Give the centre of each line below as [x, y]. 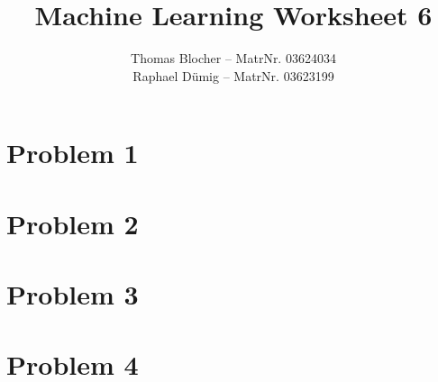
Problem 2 [73, 223]
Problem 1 [73, 153]
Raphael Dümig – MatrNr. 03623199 [233, 75]
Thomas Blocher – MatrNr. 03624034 [233, 58]
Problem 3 [73, 294]
